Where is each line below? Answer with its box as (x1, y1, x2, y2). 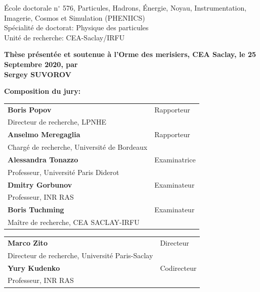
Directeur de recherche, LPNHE (8, 116, 106, 127)
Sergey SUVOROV (4, 69, 71, 79)
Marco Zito (8, 237, 48, 248)
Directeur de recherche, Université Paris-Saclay (8, 250, 153, 260)
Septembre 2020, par (4, 59, 78, 69)
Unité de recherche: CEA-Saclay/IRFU (4, 32, 125, 42)
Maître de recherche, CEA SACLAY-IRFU (8, 217, 140, 227)
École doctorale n (4, 3, 58, 13)
